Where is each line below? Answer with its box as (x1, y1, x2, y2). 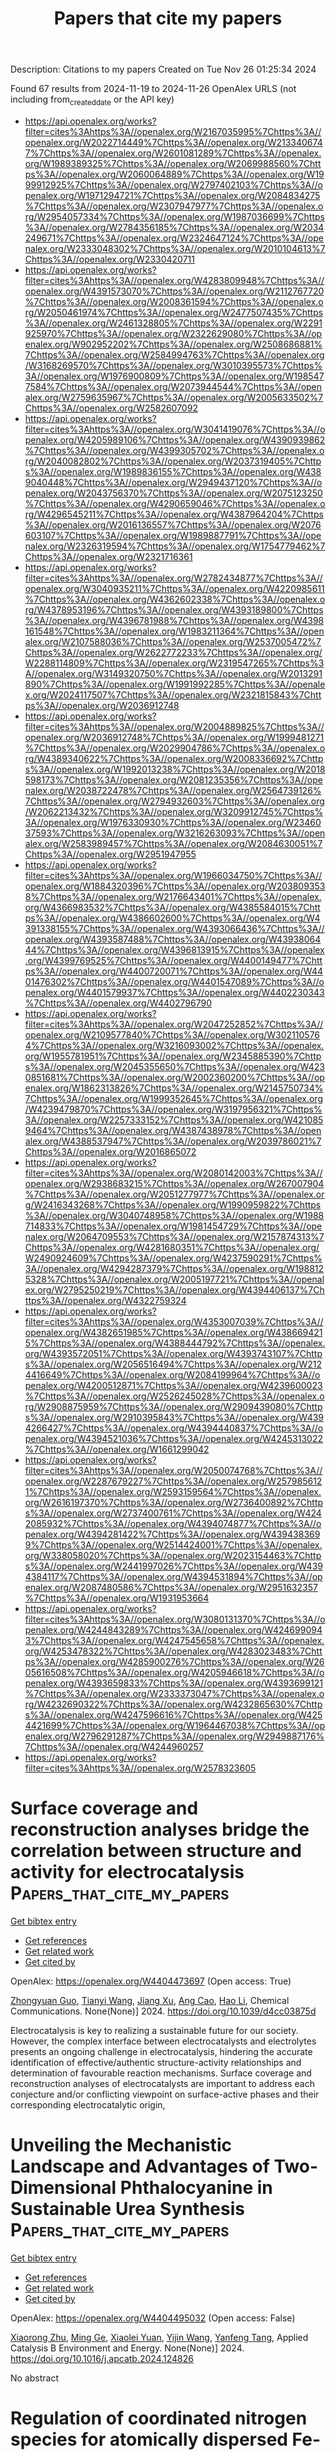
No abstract (10, 2372, 59, 2384)
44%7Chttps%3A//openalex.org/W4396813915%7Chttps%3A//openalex (24, 943, 325, 956)
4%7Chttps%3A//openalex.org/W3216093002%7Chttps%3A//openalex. (24, 1039, 325, 1051)
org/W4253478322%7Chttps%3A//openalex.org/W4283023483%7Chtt (24, 1645, 323, 1657)
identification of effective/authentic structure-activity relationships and (10, 2056, 302, 2068)
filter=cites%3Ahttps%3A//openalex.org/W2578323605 (24, 1762, 257, 1774)
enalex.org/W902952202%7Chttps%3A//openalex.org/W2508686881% (24, 338, 323, 350)
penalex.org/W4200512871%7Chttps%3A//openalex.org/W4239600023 (24, 1379, 323, 1391)
